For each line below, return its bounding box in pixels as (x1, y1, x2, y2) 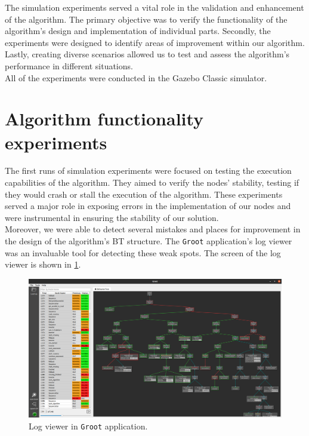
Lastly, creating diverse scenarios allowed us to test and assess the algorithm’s (5, 48, 290, 60)
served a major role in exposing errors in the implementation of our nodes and (5, 199, 291, 212)
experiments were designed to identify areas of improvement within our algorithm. (5, 36, 305, 48)
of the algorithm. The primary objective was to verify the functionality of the (5, 13, 288, 25)
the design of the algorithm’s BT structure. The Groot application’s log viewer (5, 235, 292, 247)
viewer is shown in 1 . (5, 258, 81, 271)
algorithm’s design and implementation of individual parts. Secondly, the (5, 24, 271, 37)
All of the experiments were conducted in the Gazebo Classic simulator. (5, 71, 267, 84)
